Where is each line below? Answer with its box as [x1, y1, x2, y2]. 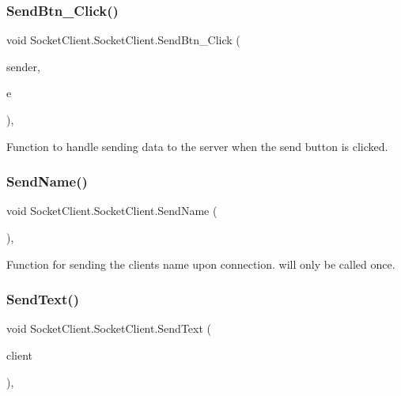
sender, [6, 58, 40, 74]
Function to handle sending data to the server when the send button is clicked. [6, 138, 388, 154]
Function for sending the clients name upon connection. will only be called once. [6, 255, 395, 272]
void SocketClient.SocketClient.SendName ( [6, 202, 218, 219]
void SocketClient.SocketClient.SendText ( [6, 320, 212, 337]
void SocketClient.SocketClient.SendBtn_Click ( [6, 32, 240, 48]
